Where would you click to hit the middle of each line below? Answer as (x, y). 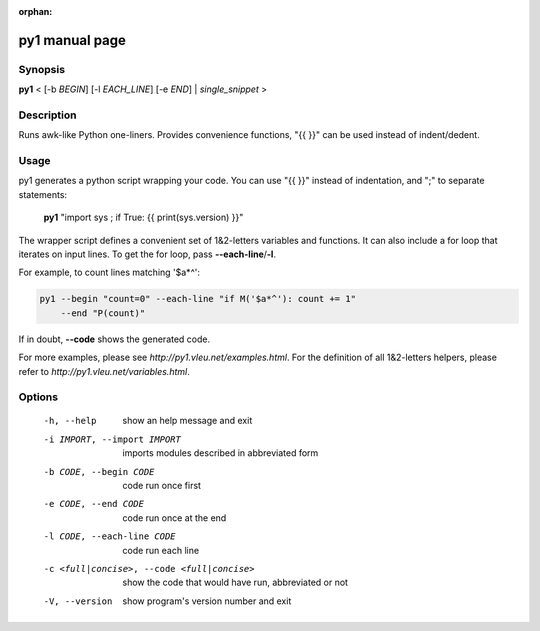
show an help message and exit (187, 421)
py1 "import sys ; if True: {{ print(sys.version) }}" (143, 217)
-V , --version (78, 601)
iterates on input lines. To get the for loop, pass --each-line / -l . (147, 254)
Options (38, 397)
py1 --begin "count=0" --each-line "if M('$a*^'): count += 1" (198, 299)
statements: (43, 194)
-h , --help (70, 421)
